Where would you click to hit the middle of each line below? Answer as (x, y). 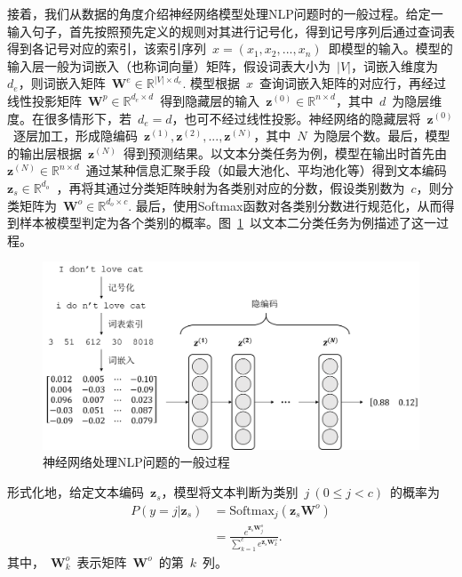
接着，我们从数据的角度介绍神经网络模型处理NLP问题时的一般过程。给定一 (225, 13)
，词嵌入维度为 (394, 65)
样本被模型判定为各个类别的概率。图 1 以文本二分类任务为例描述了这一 (227, 223)
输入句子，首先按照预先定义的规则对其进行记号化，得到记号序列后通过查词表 (231, 31)
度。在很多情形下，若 (69, 118)
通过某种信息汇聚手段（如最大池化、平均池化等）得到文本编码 (266, 170)
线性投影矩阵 (44, 100)
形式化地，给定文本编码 (76, 492)
